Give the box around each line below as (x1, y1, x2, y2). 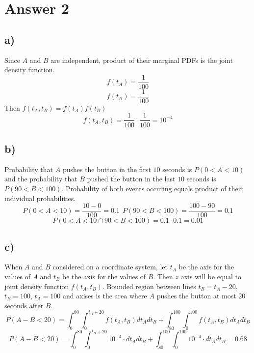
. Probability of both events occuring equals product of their (61, 183, 243, 193)
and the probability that (4, 174, 77, 184)
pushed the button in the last (87, 174, 176, 184)
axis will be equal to (180, 271, 242, 281)
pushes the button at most (156, 291, 236, 301)
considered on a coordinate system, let (52, 262, 168, 272)
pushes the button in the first (62, 164, 151, 174)
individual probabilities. (4, 193, 76, 203)
